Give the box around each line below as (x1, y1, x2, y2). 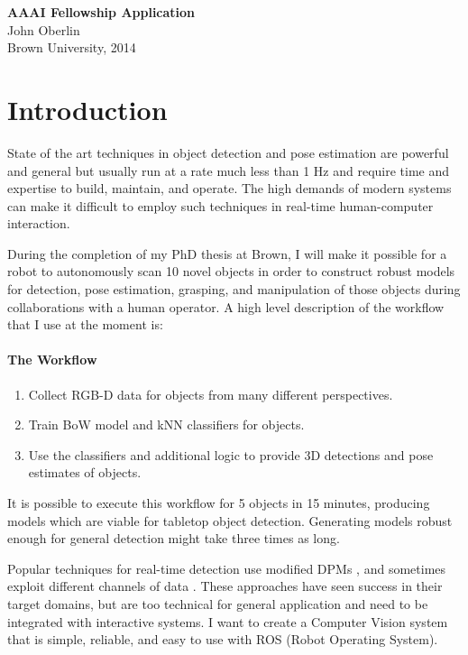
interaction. (7, 214, 70, 233)
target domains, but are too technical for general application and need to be (7, 594, 428, 613)
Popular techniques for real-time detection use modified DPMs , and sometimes (7, 558, 446, 577)
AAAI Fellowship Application (7, 3, 196, 21)
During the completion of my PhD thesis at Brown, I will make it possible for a (7, 244, 447, 263)
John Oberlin (7, 20, 80, 39)
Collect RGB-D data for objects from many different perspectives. (28, 384, 393, 403)
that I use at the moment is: (7, 315, 163, 334)
